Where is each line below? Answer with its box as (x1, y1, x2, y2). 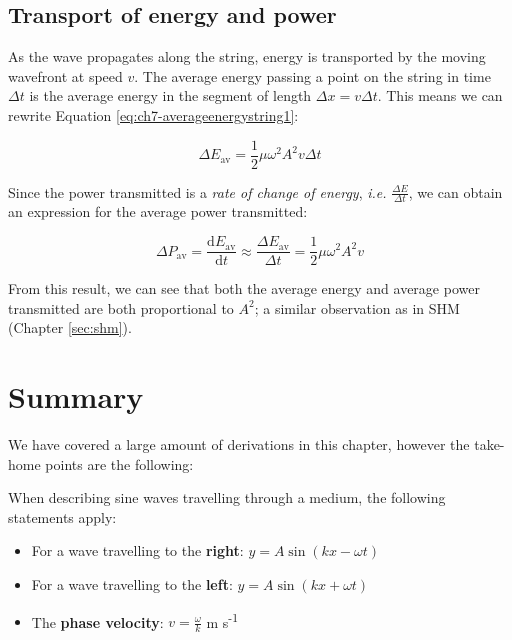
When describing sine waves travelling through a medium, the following (8, 487, 446, 508)
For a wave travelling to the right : (31, 540, 244, 561)
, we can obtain (408, 181, 503, 202)
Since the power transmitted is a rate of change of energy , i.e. (8, 181, 387, 202)
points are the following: (45, 453, 194, 474)
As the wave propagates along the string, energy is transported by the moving (8, 46, 486, 67)
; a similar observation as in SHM (254, 297, 460, 318)
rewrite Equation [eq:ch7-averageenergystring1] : (8, 104, 299, 125)
